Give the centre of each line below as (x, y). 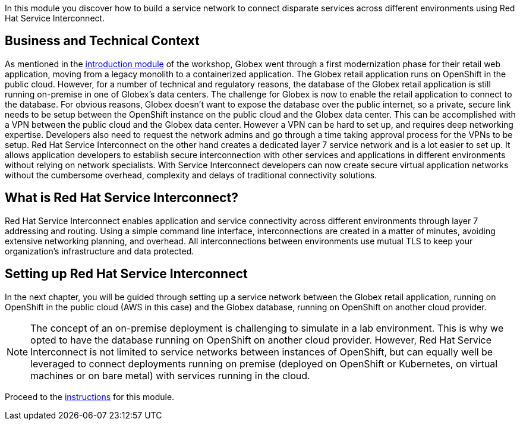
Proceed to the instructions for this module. (90, 396)
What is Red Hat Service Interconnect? (122, 198)
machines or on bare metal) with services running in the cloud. (170, 375)
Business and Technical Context (102, 41)
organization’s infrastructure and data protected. (100, 251)
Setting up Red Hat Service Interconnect (126, 274)
